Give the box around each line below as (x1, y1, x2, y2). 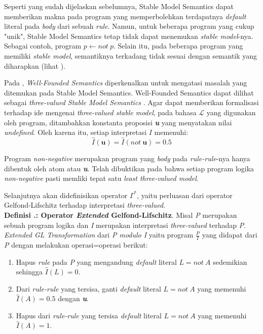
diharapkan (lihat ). (4, 60, 66, 71)
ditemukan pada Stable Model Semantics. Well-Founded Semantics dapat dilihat (4, 87, 254, 98)
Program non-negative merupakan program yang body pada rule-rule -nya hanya (4, 153, 250, 163)
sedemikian (213, 256, 247, 267)
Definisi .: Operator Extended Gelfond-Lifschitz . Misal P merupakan (4, 209, 237, 220)
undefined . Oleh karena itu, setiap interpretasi (4, 127, 147, 137)
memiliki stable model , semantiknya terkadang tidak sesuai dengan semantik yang (4, 50, 257, 61)
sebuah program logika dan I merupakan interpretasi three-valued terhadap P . (4, 219, 246, 230)
